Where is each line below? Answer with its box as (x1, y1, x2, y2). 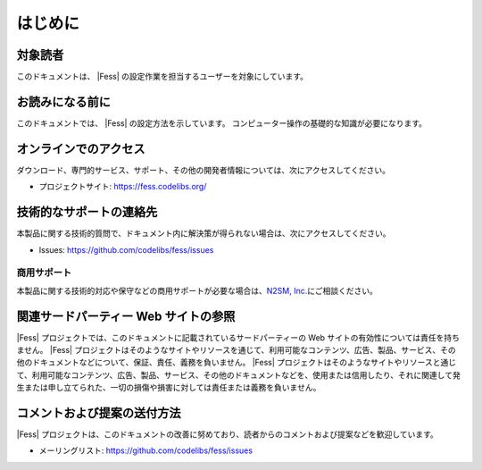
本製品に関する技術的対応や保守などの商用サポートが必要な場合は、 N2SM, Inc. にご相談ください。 (16, 285, 378, 296)
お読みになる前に (16, 94, 111, 109)
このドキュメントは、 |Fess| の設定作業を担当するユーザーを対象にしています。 (16, 71, 308, 82)
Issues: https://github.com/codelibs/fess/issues (38, 244, 214, 255)
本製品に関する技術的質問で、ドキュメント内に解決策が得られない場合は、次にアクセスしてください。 (16, 228, 391, 239)
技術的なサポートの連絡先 (16, 205, 158, 220)
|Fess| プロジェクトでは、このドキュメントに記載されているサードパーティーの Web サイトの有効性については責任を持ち (16, 332, 460, 343)
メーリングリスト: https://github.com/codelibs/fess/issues (38, 445, 253, 456)
